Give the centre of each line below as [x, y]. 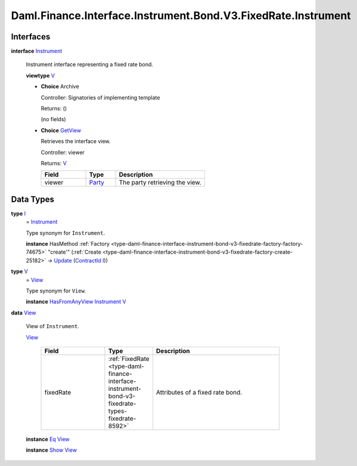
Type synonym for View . [56, 291]
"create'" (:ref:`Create [74, 252]
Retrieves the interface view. [76, 141]
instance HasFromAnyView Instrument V [76, 302]
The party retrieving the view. [160, 183]
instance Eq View [48, 439]
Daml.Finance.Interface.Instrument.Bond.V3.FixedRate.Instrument [181, 16]
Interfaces [31, 37]
